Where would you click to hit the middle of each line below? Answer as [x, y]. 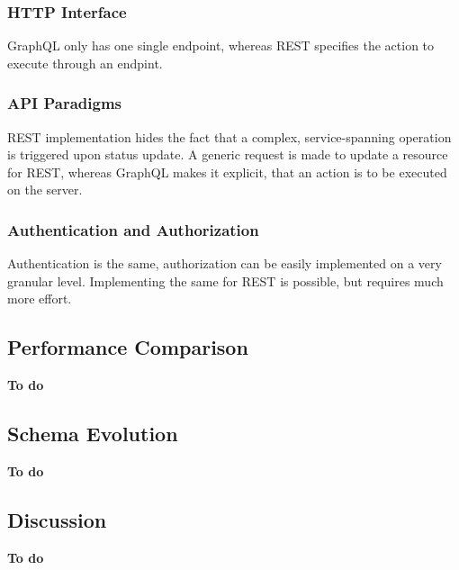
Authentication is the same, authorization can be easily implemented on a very [225, 263]
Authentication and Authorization [133, 229]
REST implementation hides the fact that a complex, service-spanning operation [229, 136]
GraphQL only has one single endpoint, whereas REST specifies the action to [221, 45]
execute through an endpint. [85, 63]
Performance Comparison [128, 347]
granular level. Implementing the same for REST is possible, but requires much [225, 280]
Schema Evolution [93, 434]
